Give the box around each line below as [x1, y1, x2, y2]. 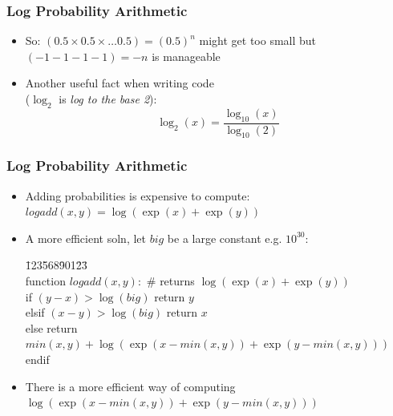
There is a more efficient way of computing [25, 378, 236, 394]
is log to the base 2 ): [59, 91, 157, 107]
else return [25, 319, 78, 336]
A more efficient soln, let [25, 229, 146, 246]
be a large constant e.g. [167, 229, 282, 246]
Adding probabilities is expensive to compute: [25, 187, 250, 204]
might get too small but [199, 32, 317, 49]
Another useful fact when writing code [25, 75, 214, 91]
